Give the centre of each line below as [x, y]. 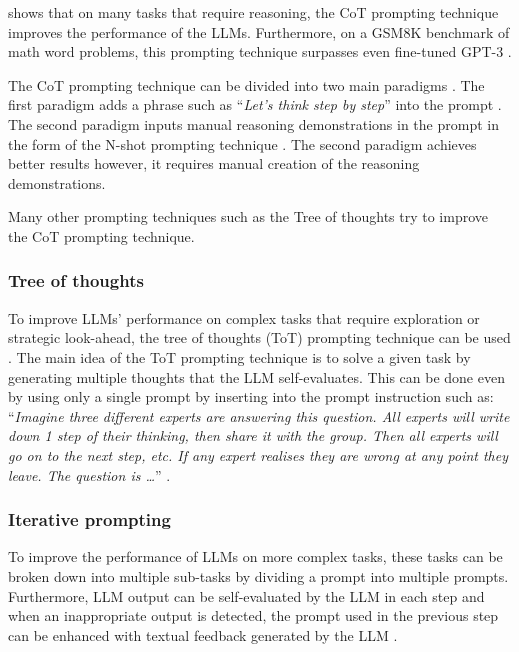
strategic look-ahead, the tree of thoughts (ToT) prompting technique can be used [259, 337]
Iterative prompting [89, 519]
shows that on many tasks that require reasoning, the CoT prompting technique [253, 12]
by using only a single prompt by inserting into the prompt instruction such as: [251, 396]
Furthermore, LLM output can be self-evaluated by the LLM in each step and [246, 595]
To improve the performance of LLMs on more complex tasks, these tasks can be [255, 556]
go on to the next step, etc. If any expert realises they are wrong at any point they [258, 454]
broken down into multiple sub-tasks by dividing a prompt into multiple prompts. [258, 575]
